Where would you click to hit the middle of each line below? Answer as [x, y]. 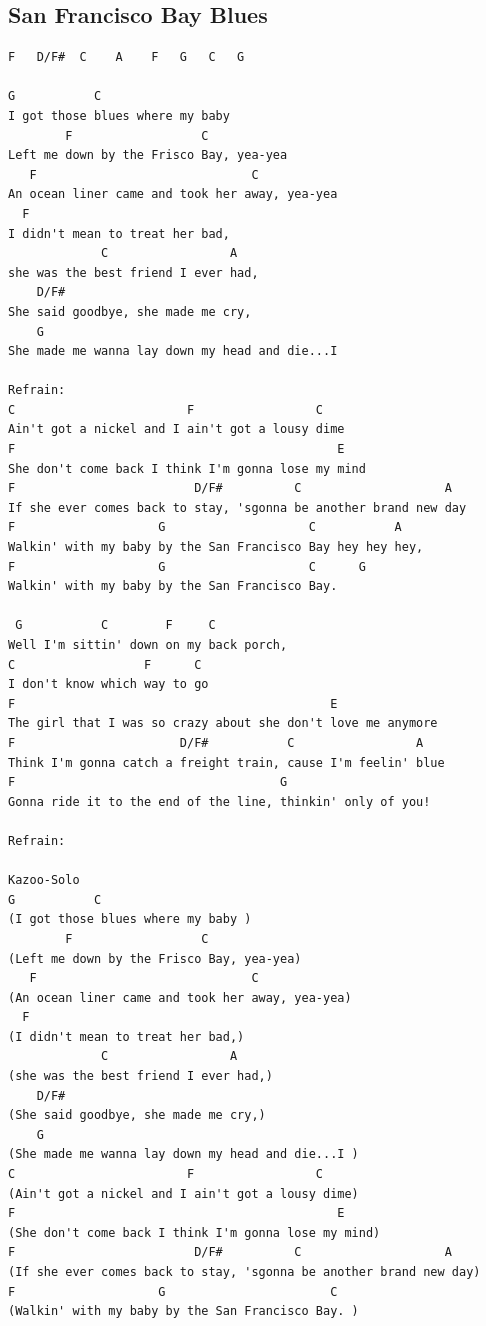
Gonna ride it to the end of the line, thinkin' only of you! [219, 801]
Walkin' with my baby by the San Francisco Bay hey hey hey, [216, 547]
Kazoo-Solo [44, 880]
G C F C [115, 625]
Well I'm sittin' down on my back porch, [148, 645]
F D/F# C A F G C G [126, 57]
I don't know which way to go [108, 684]
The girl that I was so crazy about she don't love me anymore [223, 723]
